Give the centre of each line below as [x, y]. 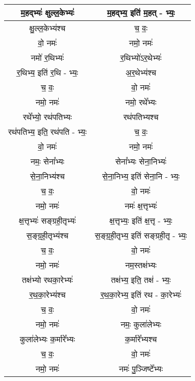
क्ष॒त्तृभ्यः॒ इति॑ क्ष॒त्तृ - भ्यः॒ [141, 220]
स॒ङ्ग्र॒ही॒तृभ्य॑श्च [47, 235]
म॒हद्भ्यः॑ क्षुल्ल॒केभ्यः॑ [47, 13]
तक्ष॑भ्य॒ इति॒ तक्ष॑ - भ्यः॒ [141, 280]
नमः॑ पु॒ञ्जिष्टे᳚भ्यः [141, 368]
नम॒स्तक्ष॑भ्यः [141, 265]
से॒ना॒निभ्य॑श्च [47, 176]
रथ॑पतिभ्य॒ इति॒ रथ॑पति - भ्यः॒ [47, 132]
